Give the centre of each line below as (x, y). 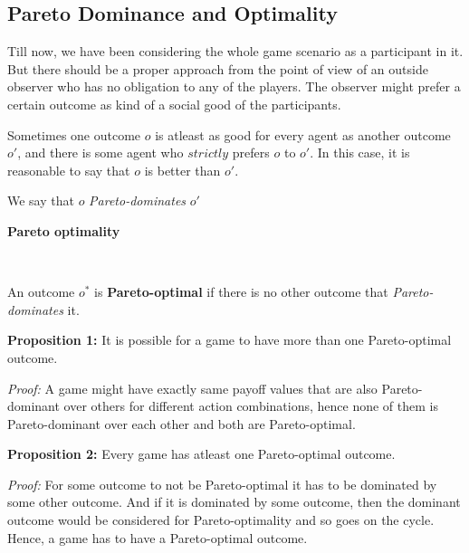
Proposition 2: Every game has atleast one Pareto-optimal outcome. (201, 454)
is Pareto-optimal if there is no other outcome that (241, 292)
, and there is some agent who (100, 153)
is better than (182, 170)
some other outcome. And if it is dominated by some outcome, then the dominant (234, 502)
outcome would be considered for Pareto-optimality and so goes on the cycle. (221, 520)
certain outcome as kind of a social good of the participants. (174, 104)
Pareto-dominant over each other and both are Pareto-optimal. (182, 423)
